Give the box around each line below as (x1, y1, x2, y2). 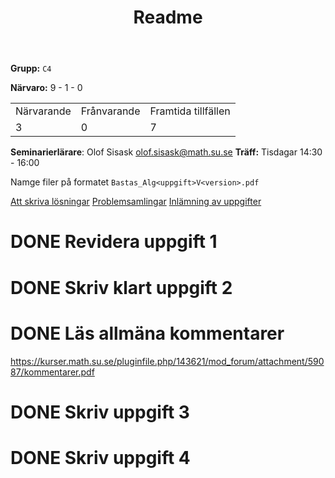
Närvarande (15, 104, 72, 118)
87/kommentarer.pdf (10, 366, 95, 378)
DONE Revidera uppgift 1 (10, 231, 218, 253)
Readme (133, 6, 203, 29)
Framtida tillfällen (149, 104, 231, 118)
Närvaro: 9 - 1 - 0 (10, 82, 83, 94)
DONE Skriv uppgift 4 (10, 446, 191, 469)
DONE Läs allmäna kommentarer (10, 322, 285, 345)
